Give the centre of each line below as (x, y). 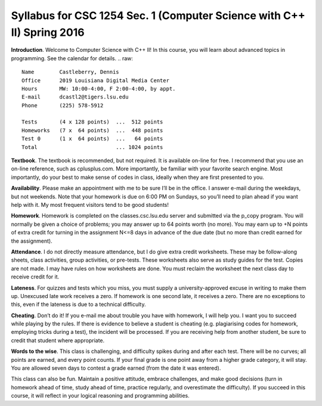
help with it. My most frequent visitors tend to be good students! (90, 204)
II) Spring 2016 (48, 32)
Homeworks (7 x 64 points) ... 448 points (92, 130)
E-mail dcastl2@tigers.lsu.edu (75, 97)
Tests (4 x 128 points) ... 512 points (92, 122)
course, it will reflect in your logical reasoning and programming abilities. (100, 396)
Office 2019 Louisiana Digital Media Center (96, 80)
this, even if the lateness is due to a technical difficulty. (78, 305)
